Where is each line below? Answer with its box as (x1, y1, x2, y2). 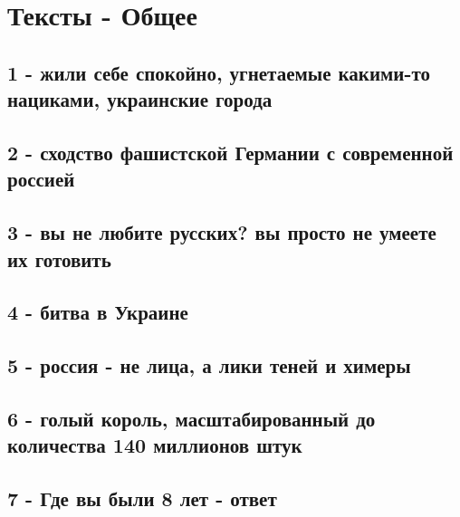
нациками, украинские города (7, 85, 273, 113)
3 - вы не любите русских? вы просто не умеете (7, 218, 436, 246)
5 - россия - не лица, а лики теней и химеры (7, 351, 411, 379)
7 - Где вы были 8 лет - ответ (7, 484, 277, 512)
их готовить (7, 244, 111, 273)
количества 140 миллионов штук (7, 431, 302, 459)
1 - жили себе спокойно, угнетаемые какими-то (7, 58, 431, 86)
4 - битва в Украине (7, 298, 188, 326)
